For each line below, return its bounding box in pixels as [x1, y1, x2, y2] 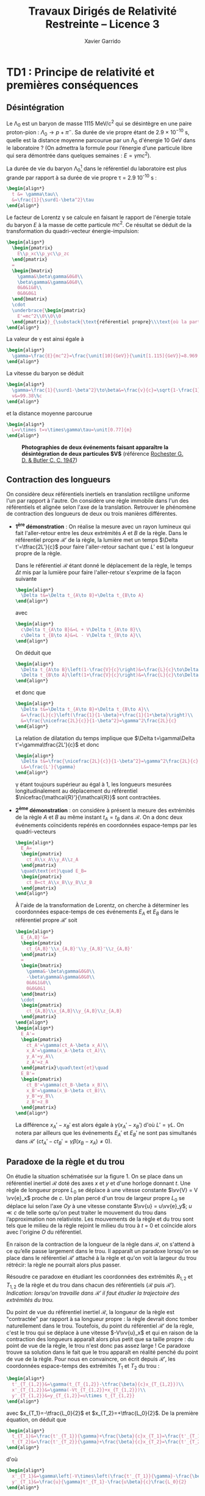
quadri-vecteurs [15, 828, 56, 835]
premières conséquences [6, 78, 139, 92]
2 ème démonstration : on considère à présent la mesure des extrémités [15, 805, 195, 814]
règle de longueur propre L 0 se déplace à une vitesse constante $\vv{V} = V [6, 1187, 198, 1195]
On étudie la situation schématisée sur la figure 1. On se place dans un [6, 1173, 183, 1180]
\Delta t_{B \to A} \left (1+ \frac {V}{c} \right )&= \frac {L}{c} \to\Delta [21, 672, 199, 678]
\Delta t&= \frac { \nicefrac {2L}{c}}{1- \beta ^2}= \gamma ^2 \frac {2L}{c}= [21, 758, 201, 764]
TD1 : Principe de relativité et [6, 65, 154, 79]
